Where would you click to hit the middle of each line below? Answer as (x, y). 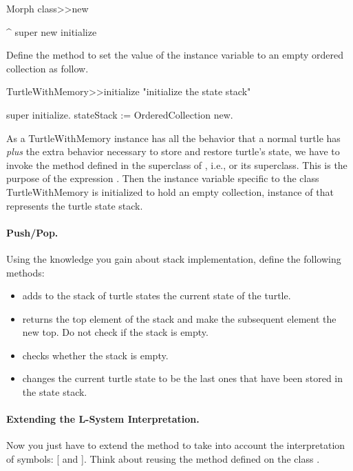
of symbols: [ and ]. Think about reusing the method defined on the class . (163, 459)
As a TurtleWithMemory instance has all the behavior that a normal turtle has (173, 138)
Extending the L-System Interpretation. (103, 419)
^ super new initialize (52, 31)
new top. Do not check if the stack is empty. (115, 332)
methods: (25, 272)
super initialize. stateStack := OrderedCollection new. (120, 114)
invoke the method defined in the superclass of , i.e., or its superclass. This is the (177, 164)
